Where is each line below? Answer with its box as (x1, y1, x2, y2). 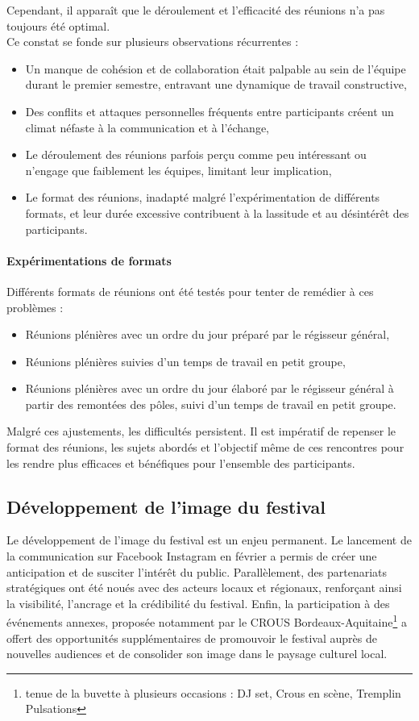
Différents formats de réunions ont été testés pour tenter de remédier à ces (6, 282, 374, 299)
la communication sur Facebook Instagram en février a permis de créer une (6, 548, 377, 565)
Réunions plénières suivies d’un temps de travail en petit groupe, (25, 352, 346, 369)
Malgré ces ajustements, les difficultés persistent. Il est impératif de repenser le (6, 423, 396, 440)
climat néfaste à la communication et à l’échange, (25, 119, 269, 135)
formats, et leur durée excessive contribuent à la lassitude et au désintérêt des (25, 204, 409, 221)
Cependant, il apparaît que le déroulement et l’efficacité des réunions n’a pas (6, 2, 385, 18)
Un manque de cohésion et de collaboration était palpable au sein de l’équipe (25, 60, 406, 77)
